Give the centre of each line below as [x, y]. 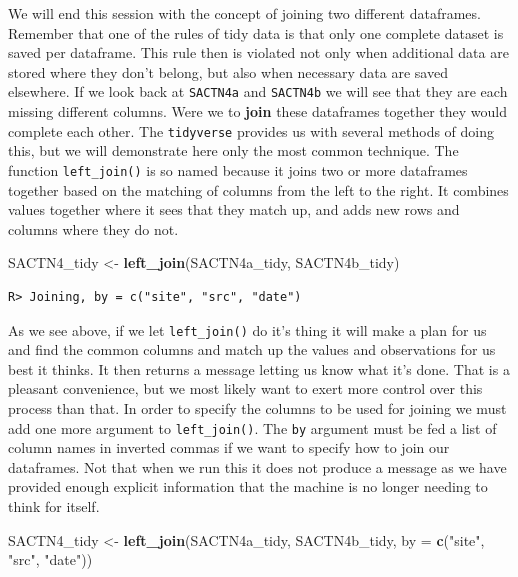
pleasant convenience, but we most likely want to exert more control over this [245, 388]
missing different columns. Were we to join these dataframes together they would [257, 111]
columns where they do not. [93, 228]
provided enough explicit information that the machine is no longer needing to [248, 486]
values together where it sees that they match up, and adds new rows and [234, 209]
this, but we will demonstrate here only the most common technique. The [233, 150]
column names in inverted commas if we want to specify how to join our [229, 447]
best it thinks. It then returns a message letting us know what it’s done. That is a [259, 368]
